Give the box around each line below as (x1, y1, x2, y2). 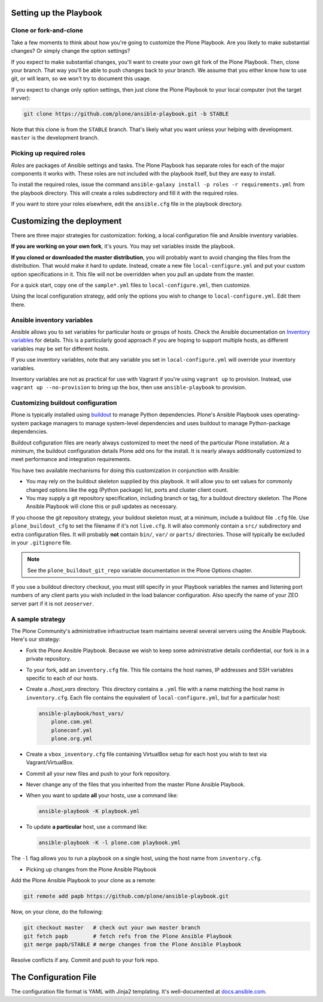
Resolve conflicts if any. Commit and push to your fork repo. (11, 956, 159, 964)
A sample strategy (11, 614, 66, 623)
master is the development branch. (11, 134, 99, 141)
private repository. (26, 655, 72, 662)
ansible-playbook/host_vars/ (38, 710, 124, 717)
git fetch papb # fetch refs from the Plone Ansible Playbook (23, 933, 232, 940)
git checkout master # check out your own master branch (23, 924, 200, 931)
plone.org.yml (51, 735, 93, 742)
